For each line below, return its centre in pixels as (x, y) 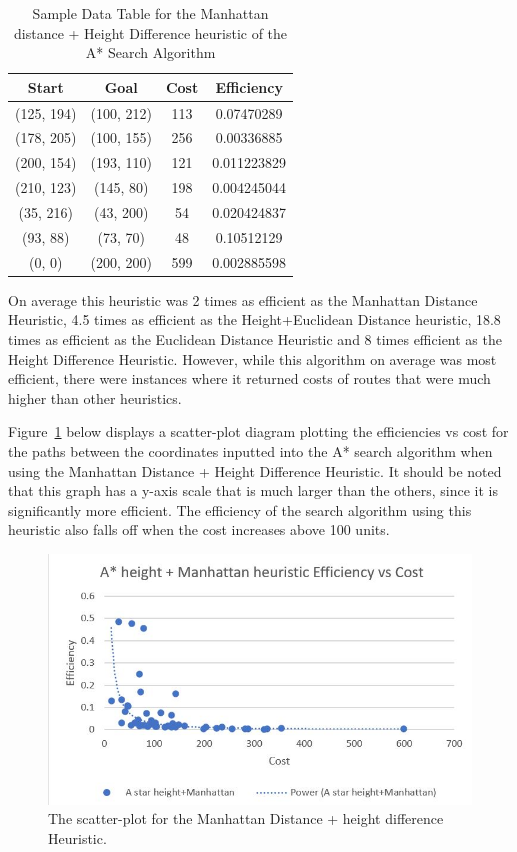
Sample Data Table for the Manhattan (150, 13)
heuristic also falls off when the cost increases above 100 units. (199, 529)
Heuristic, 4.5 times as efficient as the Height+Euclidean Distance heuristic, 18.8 (254, 319)
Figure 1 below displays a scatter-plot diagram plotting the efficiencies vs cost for (258, 431)
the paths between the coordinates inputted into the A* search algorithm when (250, 450)
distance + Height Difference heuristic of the (151, 32)
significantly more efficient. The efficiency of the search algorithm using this (240, 509)
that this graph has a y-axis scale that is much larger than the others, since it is (253, 490)
